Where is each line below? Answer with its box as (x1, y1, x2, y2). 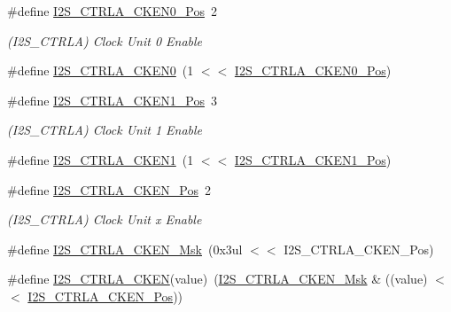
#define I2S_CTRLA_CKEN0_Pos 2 (7, 2, 217, 19)
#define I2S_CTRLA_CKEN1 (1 (7, 150, 194, 168)
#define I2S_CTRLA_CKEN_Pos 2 (7, 180, 211, 199)
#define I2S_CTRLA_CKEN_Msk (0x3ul (7, 239, 243, 258)
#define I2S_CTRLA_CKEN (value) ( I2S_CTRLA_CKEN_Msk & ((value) (7, 269, 428, 288)
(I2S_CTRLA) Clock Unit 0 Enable (7, 31, 203, 50)
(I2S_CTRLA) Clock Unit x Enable (7, 210, 202, 229)
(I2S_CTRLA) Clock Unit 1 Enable (7, 121, 203, 139)
